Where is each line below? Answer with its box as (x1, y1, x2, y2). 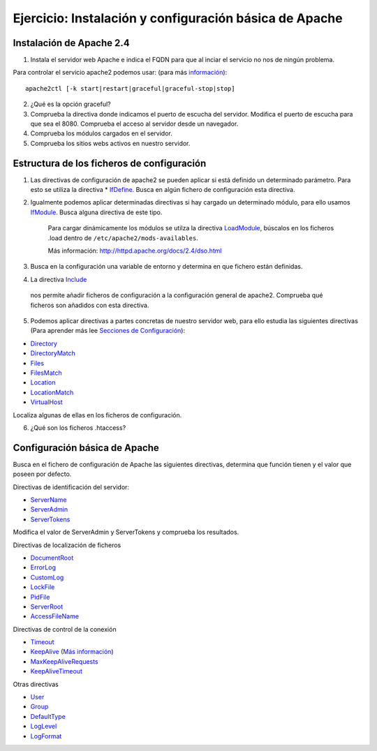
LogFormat (30, 731, 62, 740)
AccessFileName (30, 612, 80, 620)
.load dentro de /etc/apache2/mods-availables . (47, 234, 199, 242)
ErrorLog (30, 563, 56, 572)
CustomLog (30, 573, 64, 581)
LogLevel (30, 722, 57, 731)
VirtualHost (30, 398, 63, 406)
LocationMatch (30, 388, 74, 396)
